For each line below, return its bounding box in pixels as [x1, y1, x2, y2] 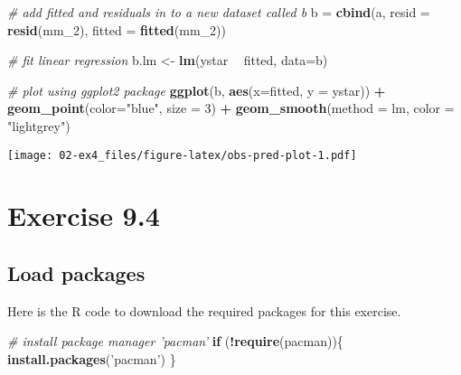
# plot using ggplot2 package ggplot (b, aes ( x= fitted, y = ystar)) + [7, 80, 386, 99]
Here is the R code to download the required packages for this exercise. [7, 301, 401, 320]
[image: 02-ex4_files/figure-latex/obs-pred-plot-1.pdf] [7, 148, 357, 162]
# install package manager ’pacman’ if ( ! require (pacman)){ [7, 332, 343, 351]
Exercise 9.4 [7, 197, 160, 234]
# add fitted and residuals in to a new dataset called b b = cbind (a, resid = [7, 3, 430, 21]
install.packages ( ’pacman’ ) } [7, 349, 176, 368]
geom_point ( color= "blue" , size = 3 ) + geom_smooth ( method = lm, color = [7, 98, 455, 117]
